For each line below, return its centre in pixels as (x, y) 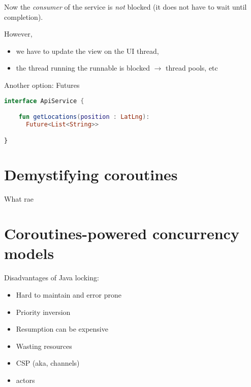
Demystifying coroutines (91, 174)
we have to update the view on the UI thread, (87, 51)
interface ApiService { (44, 101)
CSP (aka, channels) (48, 363)
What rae (19, 198)
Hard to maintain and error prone (69, 295)
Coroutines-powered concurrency (122, 233)
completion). (24, 17)
